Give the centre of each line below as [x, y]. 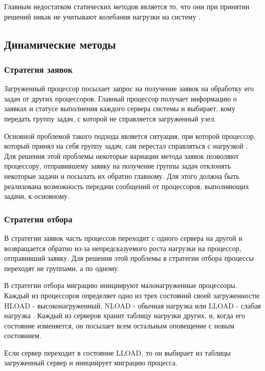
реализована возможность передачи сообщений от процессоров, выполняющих [127, 186]
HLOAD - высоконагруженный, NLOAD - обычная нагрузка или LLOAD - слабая [133, 305]
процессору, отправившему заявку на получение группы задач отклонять [118, 166]
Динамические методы [60, 44]
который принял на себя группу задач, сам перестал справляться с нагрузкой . [126, 146]
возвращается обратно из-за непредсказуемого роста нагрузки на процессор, [123, 248]
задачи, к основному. [37, 196]
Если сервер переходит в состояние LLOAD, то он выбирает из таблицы [117, 352]
